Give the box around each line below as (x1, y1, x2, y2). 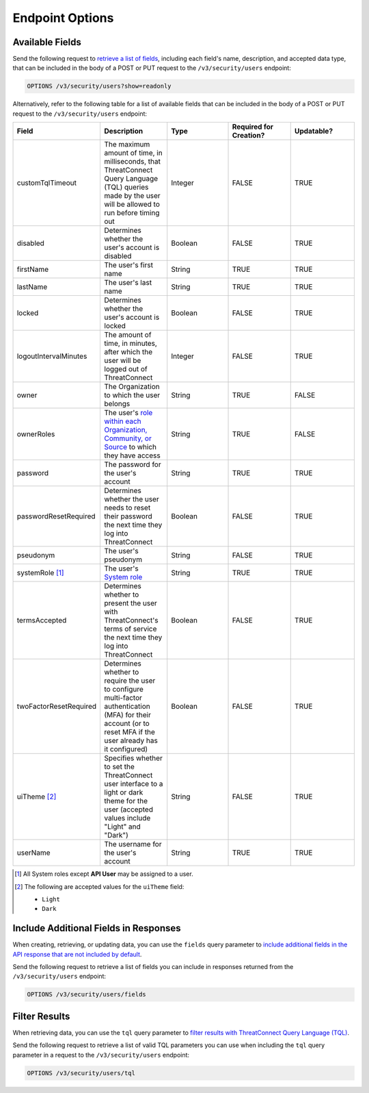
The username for (104, 840, 162, 849)
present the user (104, 599, 157, 608)
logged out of (104, 364, 148, 374)
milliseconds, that (104, 157, 161, 166)
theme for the (104, 796, 148, 806)
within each (104, 416, 141, 426)
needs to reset (104, 503, 151, 513)
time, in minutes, (104, 339, 157, 349)
